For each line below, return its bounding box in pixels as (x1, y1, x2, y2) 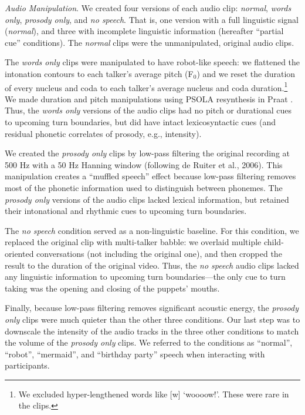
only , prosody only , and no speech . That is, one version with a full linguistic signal (5, 13, 299, 25)
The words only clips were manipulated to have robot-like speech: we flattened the (5, 56, 300, 68)
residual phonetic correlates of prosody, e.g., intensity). (5, 127, 202, 139)
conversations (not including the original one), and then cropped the (36, 247, 282, 259)
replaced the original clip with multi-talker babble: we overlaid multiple (5, 236, 262, 248)
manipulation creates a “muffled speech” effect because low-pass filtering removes (5, 170, 296, 182)
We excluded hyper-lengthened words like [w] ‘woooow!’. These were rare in (18, 387, 289, 400)
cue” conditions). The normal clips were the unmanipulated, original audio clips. (5, 36, 294, 48)
